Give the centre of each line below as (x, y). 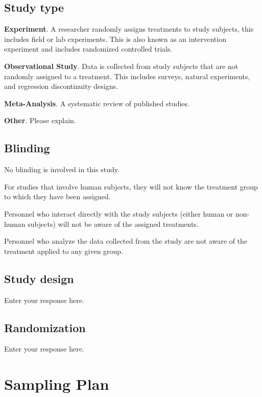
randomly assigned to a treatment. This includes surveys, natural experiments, (127, 76)
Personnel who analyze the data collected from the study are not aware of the (126, 241)
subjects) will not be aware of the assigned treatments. (113, 224)
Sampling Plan (57, 384)
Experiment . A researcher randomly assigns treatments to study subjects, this (129, 29)
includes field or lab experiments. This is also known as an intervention (115, 39)
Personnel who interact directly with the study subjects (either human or (119, 213)
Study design (39, 278)
